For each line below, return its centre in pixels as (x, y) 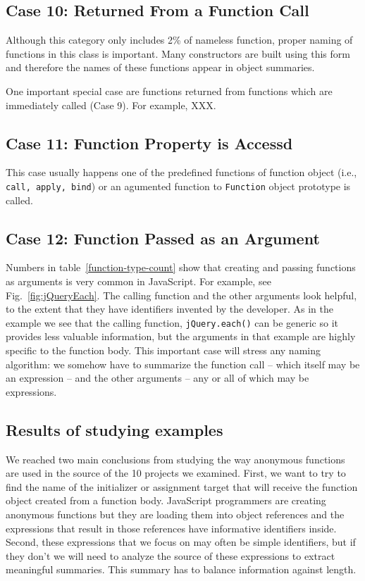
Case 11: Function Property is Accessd (149, 143)
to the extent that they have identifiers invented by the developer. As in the (169, 309)
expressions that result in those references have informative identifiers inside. (171, 528)
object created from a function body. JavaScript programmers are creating (166, 500)
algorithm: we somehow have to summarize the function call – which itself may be (183, 364)
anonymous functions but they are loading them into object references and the (175, 514)
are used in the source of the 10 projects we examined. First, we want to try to (176, 473)
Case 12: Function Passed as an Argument (163, 238)
